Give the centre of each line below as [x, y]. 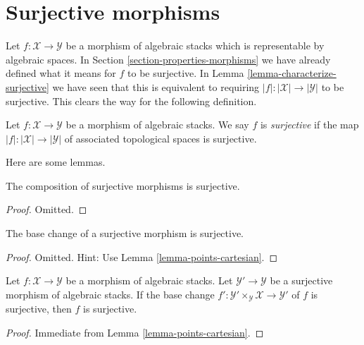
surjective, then [39, 309]
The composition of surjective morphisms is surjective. [123, 185]
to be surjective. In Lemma [186, 73]
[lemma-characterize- [292, 73]
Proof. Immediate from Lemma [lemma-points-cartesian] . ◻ [135, 332]
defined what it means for [61, 73]
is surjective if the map [309, 125]
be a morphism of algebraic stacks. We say [157, 125]
